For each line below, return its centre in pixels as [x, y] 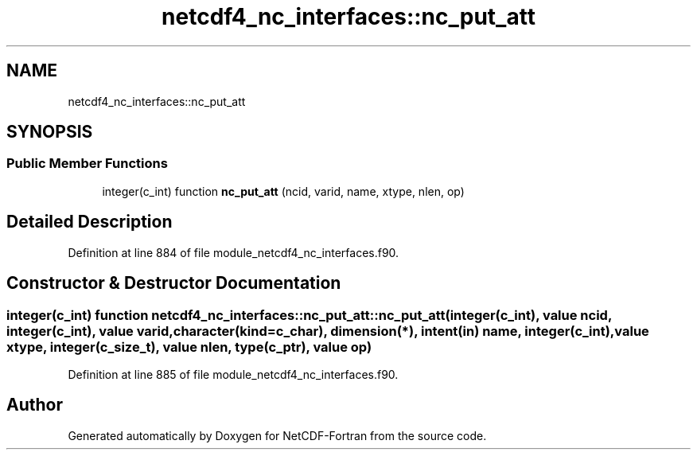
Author [35, 405]
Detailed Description [90, 222]
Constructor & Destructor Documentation [174, 283]
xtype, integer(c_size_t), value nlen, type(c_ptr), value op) [189, 347]
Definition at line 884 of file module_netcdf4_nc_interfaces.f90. [234, 252]
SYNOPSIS [50, 132]
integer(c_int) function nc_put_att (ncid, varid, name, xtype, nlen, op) [283, 191]
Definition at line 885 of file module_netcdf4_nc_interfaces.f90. [233, 374]
